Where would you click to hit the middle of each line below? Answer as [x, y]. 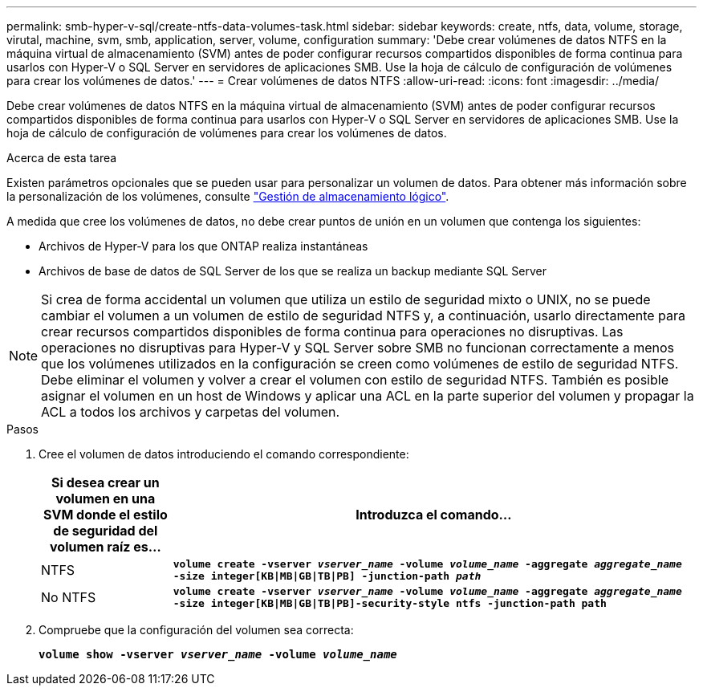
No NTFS [69, 597]
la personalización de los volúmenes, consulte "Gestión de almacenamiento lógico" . [228, 196]
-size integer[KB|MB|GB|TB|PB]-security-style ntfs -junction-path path [390, 603]
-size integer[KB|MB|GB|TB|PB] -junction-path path [327, 576]
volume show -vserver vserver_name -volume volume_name [218, 654]
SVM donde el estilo [105, 515]
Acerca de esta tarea [62, 158]
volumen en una [106, 499]
